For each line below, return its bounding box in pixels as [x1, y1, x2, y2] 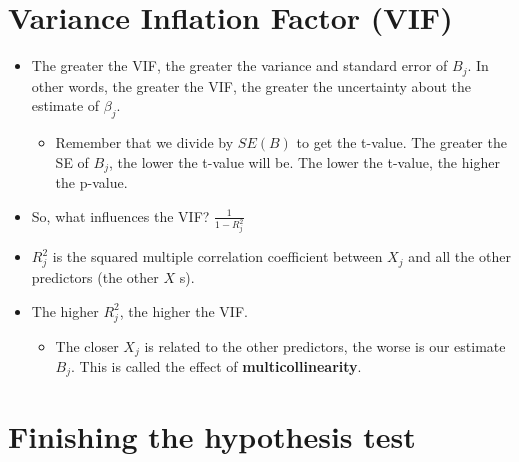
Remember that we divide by [55, 131, 234, 152]
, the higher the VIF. [119, 300, 248, 321]
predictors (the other [31, 267, 159, 288]
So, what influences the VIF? [31, 205, 210, 226]
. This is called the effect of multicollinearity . [71, 356, 362, 376]
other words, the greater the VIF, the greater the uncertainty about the [31, 75, 472, 96]
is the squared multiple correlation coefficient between [52, 246, 383, 267]
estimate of [31, 95, 100, 116]
